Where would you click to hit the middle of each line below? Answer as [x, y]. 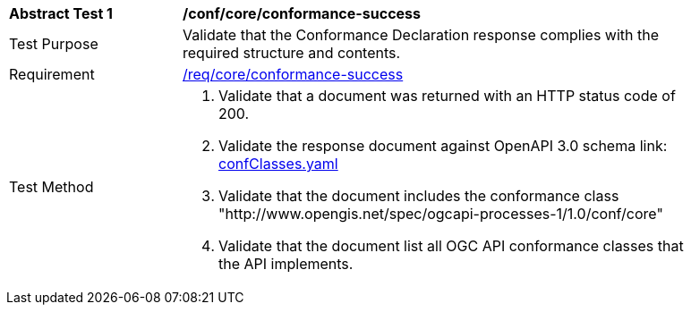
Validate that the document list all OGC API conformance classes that [451, 246]
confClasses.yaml [278, 164]
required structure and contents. [292, 53]
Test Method [51, 187]
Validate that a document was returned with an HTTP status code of [447, 96]
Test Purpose [54, 44]
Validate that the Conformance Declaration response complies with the [421, 35]
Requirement [52, 74]
